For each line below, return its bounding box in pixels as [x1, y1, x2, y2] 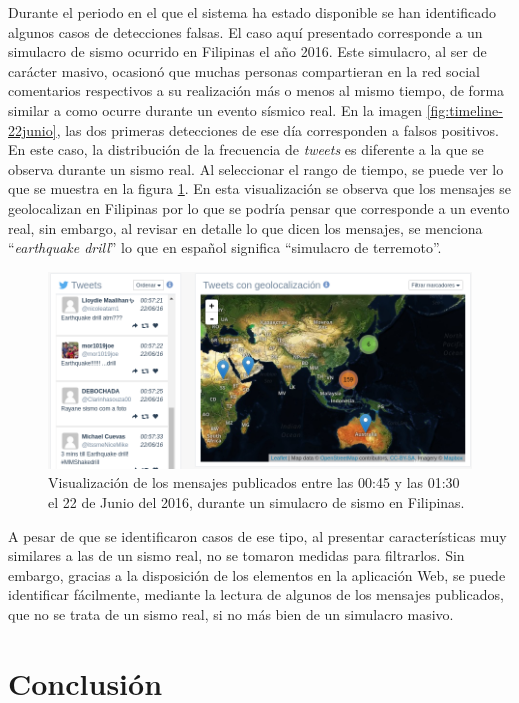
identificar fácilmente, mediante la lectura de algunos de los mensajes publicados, [8, 584, 504, 605]
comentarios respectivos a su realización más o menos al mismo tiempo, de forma [8, 80, 505, 101]
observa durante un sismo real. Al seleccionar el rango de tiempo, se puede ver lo [8, 158, 504, 179]
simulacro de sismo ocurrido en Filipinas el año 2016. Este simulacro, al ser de [8, 41, 487, 62]
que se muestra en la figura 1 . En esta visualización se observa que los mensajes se [8, 178, 512, 199]
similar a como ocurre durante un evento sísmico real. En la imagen [8, 99, 422, 120]
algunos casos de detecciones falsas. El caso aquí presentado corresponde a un [8, 21, 483, 42]
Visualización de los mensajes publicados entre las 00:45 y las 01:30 [48, 472, 460, 493]
